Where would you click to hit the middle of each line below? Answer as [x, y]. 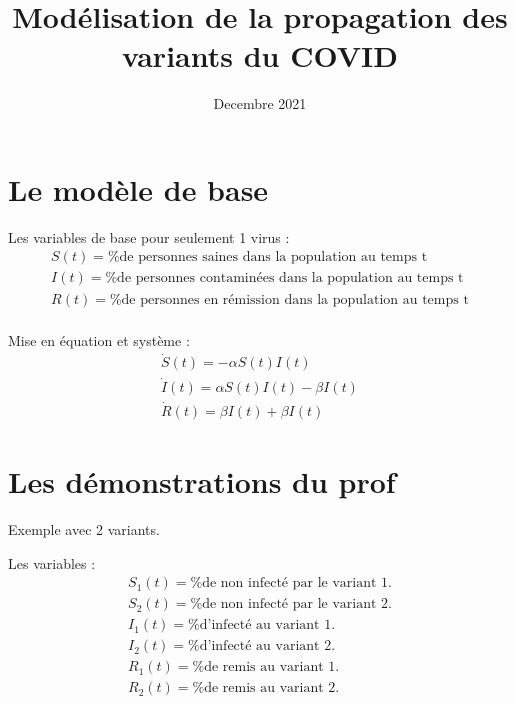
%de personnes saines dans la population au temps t [267, 257]
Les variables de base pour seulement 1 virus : [149, 236]
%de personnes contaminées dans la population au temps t [284, 278]
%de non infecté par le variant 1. [291, 583]
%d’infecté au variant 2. [262, 646]
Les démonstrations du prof [202, 481]
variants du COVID [260, 55]
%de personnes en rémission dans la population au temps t [289, 299]
